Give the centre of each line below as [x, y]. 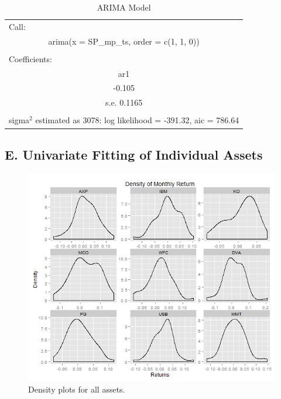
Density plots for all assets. [77, 389]
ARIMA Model [124, 7]
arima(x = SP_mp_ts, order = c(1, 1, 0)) [124, 41]
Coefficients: [30, 58]
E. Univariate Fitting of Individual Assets [134, 154]
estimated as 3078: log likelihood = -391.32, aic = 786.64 [137, 120]
